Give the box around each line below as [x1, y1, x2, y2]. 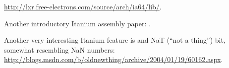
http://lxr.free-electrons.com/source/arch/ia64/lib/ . [4, 1, 162, 11]
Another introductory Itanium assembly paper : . [4, 18, 151, 28]
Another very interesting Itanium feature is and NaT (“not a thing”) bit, [4, 35, 226, 45]
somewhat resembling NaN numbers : [4, 44, 115, 55]
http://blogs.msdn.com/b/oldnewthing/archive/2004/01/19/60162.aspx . [4, 54, 223, 65]
